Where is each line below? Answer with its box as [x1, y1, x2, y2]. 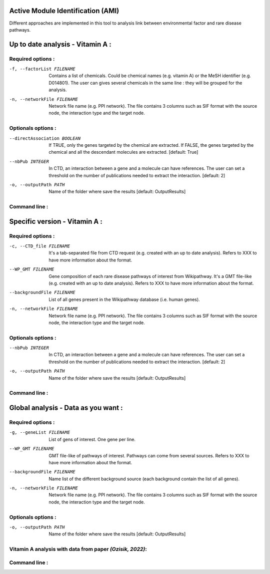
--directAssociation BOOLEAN [9, 135, 81, 141]
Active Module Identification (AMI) [9, 7, 119, 15]
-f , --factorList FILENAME [9, 66, 75, 72]
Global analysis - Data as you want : [9, 403, 123, 412]
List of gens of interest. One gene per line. [48, 436, 136, 442]
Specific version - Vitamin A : [9, 217, 102, 225]
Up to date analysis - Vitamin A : [9, 40, 112, 49]
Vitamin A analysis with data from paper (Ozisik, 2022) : [9, 546, 147, 553]
